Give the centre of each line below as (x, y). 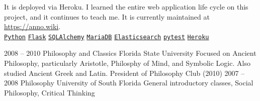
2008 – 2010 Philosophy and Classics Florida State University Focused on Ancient (130, 53)
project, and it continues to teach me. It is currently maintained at (107, 16)
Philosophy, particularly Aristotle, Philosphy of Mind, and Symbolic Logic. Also (127, 63)
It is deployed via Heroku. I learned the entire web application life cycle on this (126, 7)
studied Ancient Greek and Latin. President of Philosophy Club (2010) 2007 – (124, 73)
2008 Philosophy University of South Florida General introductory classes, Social (129, 83)
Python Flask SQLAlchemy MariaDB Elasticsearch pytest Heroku (107, 37)
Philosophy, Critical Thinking (50, 92)
